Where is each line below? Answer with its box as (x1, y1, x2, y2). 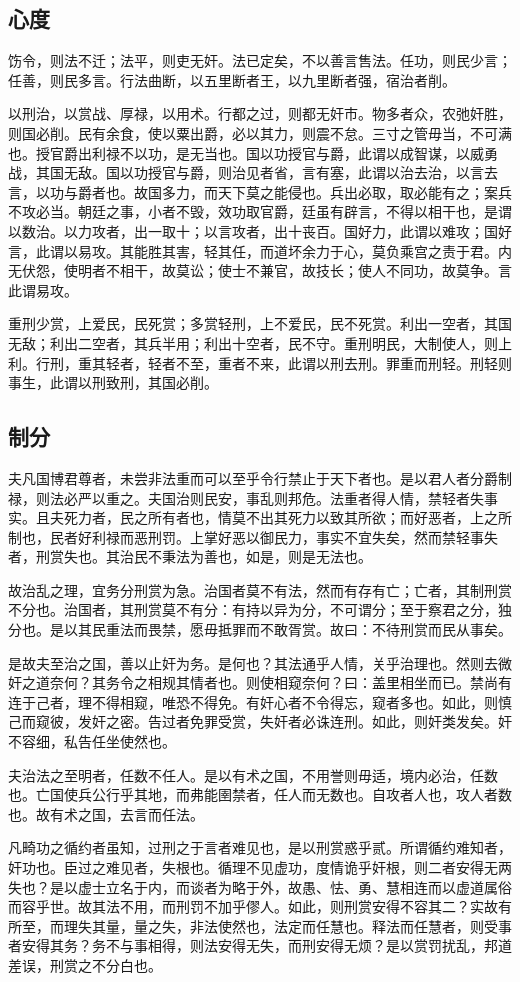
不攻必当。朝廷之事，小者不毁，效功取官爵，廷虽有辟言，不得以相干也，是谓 (8, 201, 512, 222)
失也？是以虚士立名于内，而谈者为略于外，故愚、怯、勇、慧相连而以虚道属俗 (8, 876, 512, 897)
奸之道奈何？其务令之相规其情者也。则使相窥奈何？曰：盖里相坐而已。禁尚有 (8, 672, 512, 693)
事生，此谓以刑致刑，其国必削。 (8, 372, 218, 393)
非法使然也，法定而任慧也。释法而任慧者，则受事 (189, 915, 512, 936)
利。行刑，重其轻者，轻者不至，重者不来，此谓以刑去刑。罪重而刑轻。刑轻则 (8, 352, 512, 373)
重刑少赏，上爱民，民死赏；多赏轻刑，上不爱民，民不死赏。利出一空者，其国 (8, 313, 512, 334)
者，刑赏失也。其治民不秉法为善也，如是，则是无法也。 (8, 546, 372, 567)
